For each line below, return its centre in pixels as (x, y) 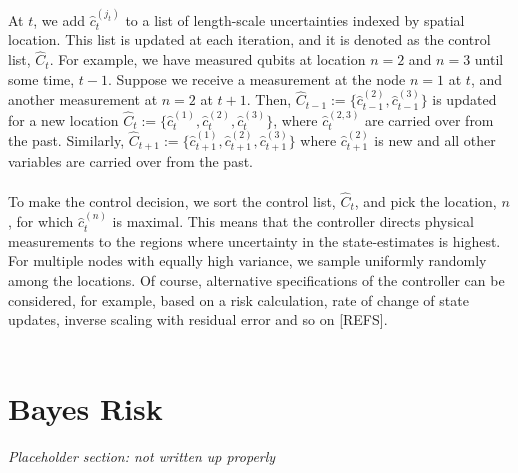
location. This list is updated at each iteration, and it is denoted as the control (249, 39)
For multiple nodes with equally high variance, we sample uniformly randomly (247, 260)
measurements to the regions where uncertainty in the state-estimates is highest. (254, 240)
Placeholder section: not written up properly (142, 455)
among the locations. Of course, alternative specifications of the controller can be (256, 280)
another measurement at (83, 99)
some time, (41, 78)
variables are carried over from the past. (130, 161)
